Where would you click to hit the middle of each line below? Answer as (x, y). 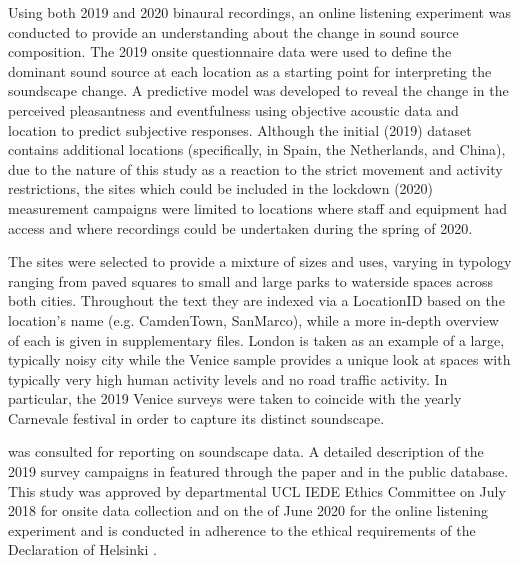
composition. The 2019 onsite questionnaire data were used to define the (230, 51)
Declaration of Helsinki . (82, 549)
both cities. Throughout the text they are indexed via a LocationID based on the (256, 300)
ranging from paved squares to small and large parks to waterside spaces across (251, 280)
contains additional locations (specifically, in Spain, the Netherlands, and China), (257, 149)
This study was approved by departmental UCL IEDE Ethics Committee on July (257, 490)
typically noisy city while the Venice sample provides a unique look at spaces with (259, 359)
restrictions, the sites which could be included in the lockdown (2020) (221, 188)
